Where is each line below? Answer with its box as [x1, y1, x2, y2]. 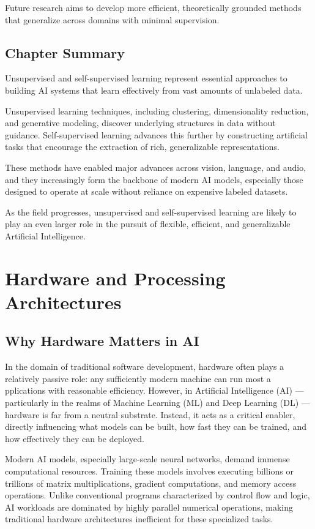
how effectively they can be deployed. [5, 432, 144, 445]
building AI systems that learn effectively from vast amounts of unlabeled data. [5, 83, 303, 96]
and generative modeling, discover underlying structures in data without [5, 116, 276, 129]
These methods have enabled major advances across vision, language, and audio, [5, 160, 306, 173]
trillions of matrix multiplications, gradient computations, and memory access [5, 476, 297, 489]
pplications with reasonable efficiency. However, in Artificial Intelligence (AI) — [5, 384, 304, 397]
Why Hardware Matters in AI [5, 331, 199, 350]
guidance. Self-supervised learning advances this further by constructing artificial [5, 128, 308, 141]
